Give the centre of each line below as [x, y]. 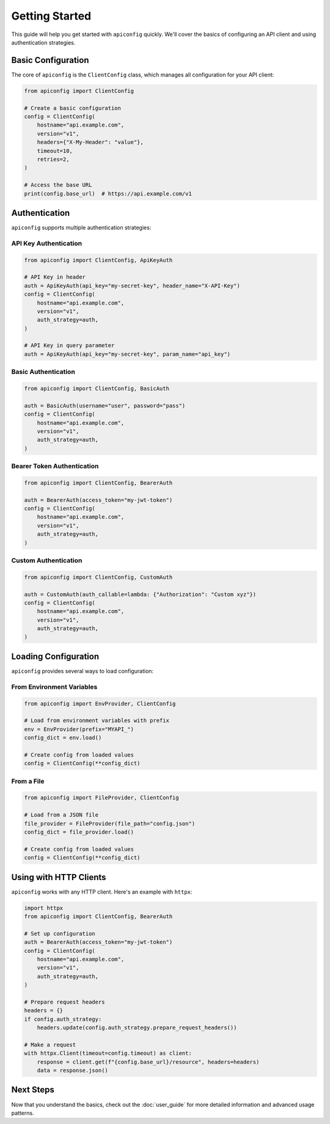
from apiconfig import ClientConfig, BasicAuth [97, 388]
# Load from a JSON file [61, 815]
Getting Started [51, 16]
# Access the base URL [58, 185]
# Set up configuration [60, 933]
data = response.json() [72, 1071]
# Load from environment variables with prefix [97, 721]
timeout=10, [55, 151]
